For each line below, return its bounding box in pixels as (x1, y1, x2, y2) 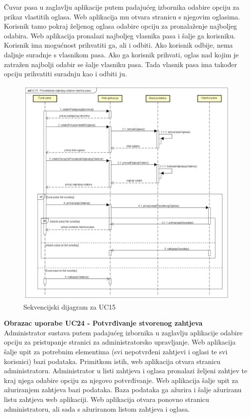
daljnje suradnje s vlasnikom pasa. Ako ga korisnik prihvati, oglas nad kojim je (4, 49, 239, 59)
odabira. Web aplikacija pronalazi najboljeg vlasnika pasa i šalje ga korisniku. (4, 30, 236, 40)
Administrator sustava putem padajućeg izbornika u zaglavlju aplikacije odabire (4, 327, 243, 337)
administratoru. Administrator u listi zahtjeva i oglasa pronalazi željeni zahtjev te (4, 365, 248, 376)
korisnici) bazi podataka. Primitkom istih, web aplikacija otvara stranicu (4, 356, 221, 366)
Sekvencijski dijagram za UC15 (23, 301, 116, 312)
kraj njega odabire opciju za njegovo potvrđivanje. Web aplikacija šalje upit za (4, 375, 238, 385)
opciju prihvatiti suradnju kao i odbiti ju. (4, 69, 127, 79)
